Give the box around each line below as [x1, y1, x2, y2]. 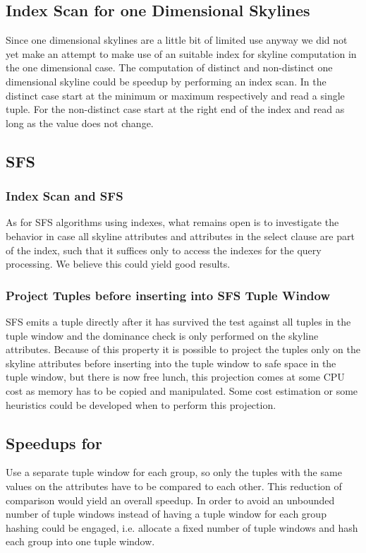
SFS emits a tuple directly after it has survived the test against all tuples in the [6, 314, 351, 328]
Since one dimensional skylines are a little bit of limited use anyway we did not [6, 32, 348, 47]
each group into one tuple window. [6, 534, 155, 549]
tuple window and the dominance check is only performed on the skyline [6, 328, 319, 343]
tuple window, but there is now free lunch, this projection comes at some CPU [6, 369, 345, 384]
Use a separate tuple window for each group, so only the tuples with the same [6, 465, 342, 480]
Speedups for [6, 432, 102, 453]
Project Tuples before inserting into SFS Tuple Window [6, 286, 331, 304]
